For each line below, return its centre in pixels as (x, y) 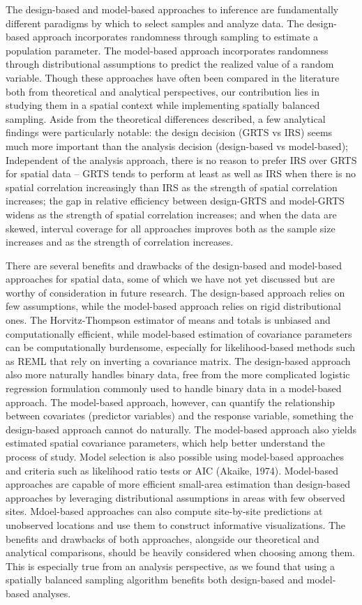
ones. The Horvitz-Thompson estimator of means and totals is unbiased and (168, 320)
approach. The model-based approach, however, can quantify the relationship (171, 402)
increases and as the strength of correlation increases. (120, 242)
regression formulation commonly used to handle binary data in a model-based (174, 388)
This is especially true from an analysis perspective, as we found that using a (171, 566)
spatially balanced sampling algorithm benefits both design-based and (155, 580)
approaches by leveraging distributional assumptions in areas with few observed (175, 497)
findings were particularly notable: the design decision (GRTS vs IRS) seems (169, 132)
